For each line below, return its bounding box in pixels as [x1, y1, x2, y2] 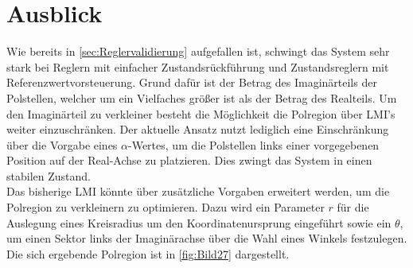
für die [337, 199, 369, 216]
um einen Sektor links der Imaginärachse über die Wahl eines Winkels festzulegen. [6, 230, 407, 247]
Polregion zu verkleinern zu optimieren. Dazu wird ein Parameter [6, 199, 325, 216]
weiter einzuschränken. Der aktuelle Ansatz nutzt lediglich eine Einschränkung [6, 121, 389, 138]
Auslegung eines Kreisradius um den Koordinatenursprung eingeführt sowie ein [6, 214, 392, 231]
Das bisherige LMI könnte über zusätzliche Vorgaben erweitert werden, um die [6, 183, 390, 200]
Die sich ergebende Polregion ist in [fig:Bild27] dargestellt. [6, 245, 290, 262]
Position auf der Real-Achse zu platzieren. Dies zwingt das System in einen [6, 152, 372, 169]
